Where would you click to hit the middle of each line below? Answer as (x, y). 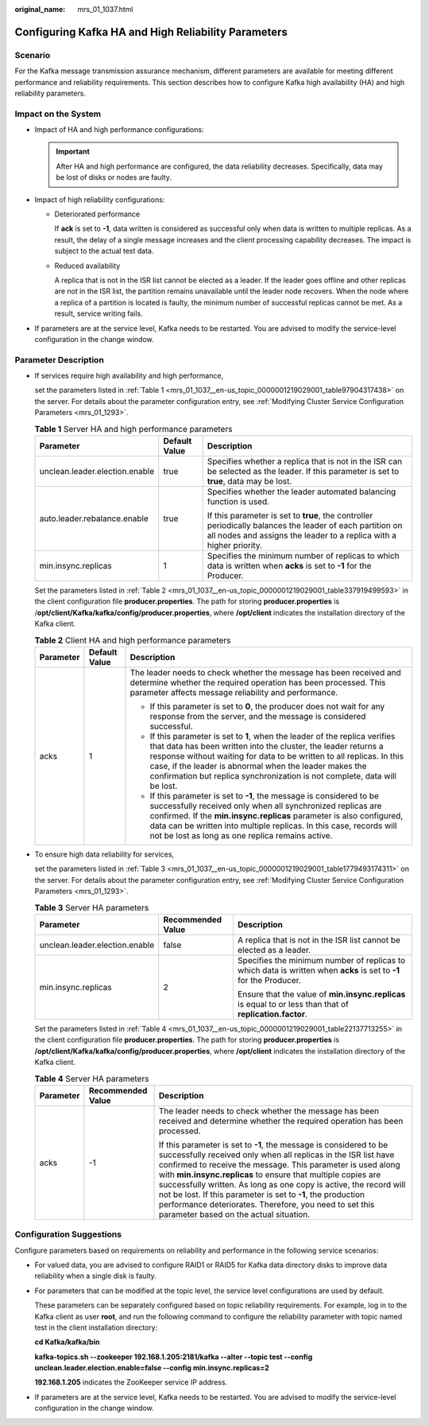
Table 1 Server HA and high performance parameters (133, 429)
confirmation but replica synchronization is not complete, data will (273, 775)
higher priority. (234, 546)
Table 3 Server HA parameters (92, 907)
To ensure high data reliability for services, (104, 854)
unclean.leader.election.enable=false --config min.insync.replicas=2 (152, 1368)
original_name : (40, 9)
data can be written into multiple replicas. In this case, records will (273, 826)
